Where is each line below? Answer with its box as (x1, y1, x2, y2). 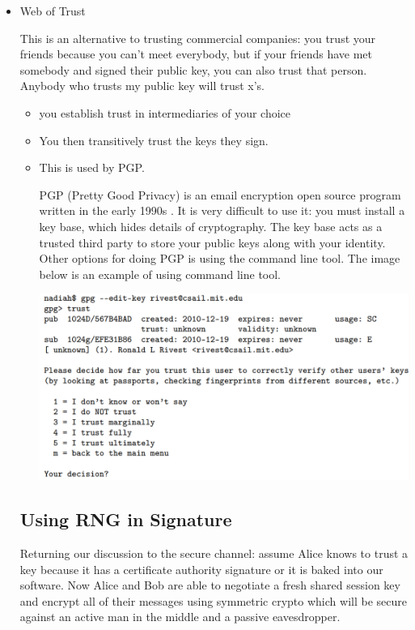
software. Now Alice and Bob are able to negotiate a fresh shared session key (19, 576, 400, 594)
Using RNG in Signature (19, 507, 232, 532)
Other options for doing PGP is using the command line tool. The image (39, 250, 400, 267)
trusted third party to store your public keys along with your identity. (39, 234, 386, 251)
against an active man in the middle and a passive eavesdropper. (19, 608, 341, 625)
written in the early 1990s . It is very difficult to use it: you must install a (39, 202, 405, 219)
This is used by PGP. (39, 159, 145, 176)
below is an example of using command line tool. (39, 265, 282, 282)
